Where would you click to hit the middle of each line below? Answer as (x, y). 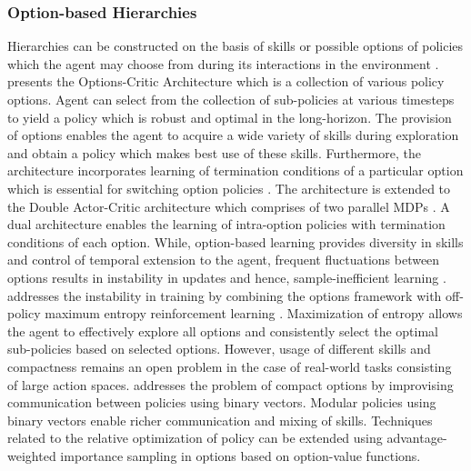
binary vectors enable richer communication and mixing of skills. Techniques (220, 420)
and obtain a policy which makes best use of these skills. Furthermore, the (214, 152)
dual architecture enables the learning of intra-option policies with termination (226, 224)
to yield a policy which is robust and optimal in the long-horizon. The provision (230, 117)
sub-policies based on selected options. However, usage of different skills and (219, 349)
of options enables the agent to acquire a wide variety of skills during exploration (233, 135)
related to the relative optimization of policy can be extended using (195, 438)
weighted (32, 455)
